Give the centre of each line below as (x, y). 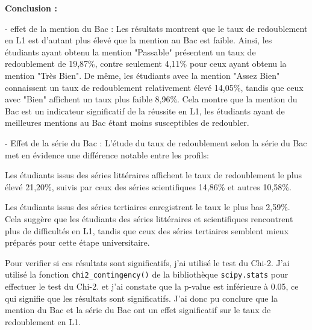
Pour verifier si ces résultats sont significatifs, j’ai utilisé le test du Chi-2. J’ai (147, 262)
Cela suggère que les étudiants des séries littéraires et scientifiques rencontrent (149, 218)
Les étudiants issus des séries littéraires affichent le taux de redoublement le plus (153, 175)
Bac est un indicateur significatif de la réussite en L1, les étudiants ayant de (145, 111)
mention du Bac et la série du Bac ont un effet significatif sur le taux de (138, 310)
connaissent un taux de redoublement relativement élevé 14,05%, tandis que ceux (154, 87)
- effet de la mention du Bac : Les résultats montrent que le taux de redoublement (156, 28)
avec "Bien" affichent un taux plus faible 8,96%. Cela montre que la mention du (151, 99)
